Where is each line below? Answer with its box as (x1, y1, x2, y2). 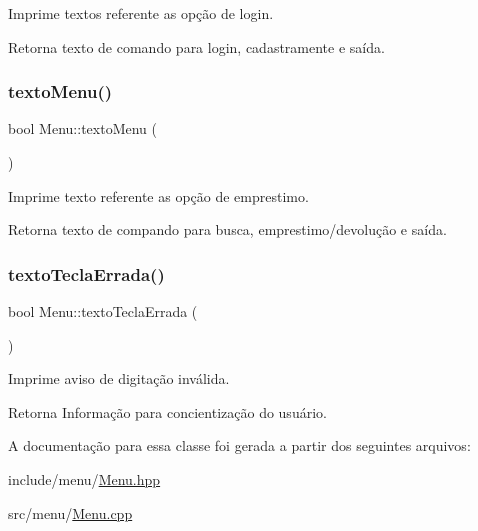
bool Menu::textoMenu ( (8, 118, 157, 139)
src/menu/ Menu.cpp (8, 502, 133, 523)
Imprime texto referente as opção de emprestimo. (8, 185, 309, 206)
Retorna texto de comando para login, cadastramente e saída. (8, 36, 385, 57)
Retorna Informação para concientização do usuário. (8, 401, 327, 422)
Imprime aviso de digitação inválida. (8, 368, 230, 389)
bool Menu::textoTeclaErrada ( (8, 301, 198, 321)
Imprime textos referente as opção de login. (8, 3, 274, 23)
